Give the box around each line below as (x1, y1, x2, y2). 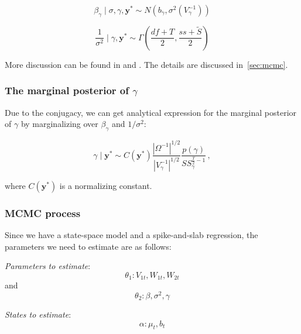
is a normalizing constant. (59, 179, 152, 191)
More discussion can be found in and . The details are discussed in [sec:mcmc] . (5, 58, 288, 70)
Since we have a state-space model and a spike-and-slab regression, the (5, 229, 258, 241)
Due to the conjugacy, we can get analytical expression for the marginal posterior (5, 106, 297, 118)
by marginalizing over (20, 118, 98, 130)
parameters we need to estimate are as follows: (5, 240, 172, 252)
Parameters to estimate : (5, 260, 91, 272)
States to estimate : (5, 308, 71, 320)
